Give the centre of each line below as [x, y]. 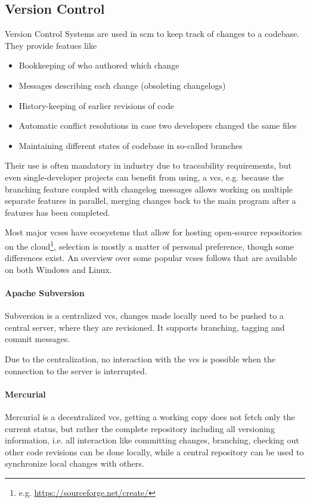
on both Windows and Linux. [58, 269]
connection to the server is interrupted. [76, 370]
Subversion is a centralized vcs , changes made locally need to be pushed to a [144, 316]
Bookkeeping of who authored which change [99, 65]
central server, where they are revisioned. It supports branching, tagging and [145, 327]
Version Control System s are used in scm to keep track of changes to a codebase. [152, 34]
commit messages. [38, 339]
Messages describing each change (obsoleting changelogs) [122, 85]
